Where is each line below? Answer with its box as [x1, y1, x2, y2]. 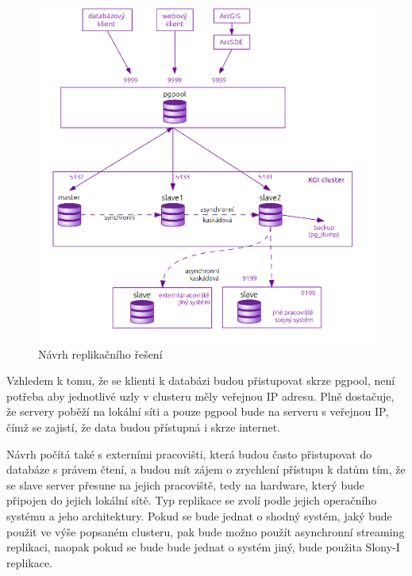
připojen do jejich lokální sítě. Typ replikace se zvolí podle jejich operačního [6, 492, 377, 509]
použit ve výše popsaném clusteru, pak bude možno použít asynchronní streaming [6, 523, 405, 540]
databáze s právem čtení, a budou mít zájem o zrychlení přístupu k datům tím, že [6, 461, 406, 478]
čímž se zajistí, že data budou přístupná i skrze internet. [6, 418, 280, 435]
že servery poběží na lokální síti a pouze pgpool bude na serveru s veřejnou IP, [6, 403, 389, 420]
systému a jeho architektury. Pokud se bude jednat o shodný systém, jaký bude [6, 507, 392, 524]
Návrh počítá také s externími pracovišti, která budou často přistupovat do [6, 445, 372, 462]
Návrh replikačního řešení [38, 345, 163, 362]
